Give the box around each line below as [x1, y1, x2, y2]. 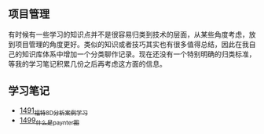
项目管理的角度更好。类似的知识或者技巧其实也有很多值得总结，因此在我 [14, 39, 249, 49]
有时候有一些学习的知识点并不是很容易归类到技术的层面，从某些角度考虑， [8, 30, 249, 39]
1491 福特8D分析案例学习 [19, 105, 88, 117]
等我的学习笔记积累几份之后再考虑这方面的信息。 [8, 59, 167, 68]
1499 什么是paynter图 [19, 116, 80, 127]
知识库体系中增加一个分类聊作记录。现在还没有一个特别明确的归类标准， [21, 49, 256, 59]
